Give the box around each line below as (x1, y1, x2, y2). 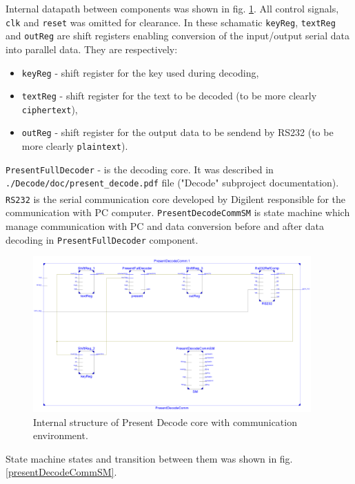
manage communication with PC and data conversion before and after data (6, 219, 325, 233)
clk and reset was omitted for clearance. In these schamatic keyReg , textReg (6, 14, 336, 29)
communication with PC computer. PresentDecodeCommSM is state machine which (6, 205, 350, 220)
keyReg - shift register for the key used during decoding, (21, 65, 259, 79)
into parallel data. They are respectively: (6, 41, 178, 56)
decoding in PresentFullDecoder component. (6, 232, 199, 246)
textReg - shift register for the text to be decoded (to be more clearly (21, 88, 317, 103)
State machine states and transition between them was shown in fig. (6, 451, 293, 465)
